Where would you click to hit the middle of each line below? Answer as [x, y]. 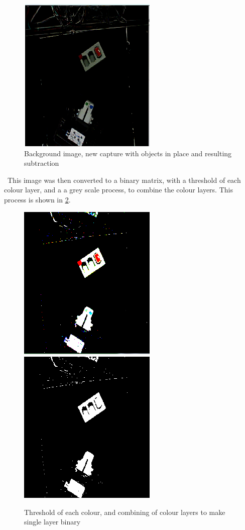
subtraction [42, 163]
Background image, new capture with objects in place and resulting [128, 153]
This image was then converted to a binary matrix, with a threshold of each [124, 180]
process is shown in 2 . [37, 199]
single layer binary [52, 522]
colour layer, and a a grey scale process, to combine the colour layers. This [118, 190]
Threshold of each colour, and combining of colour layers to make [125, 512]
